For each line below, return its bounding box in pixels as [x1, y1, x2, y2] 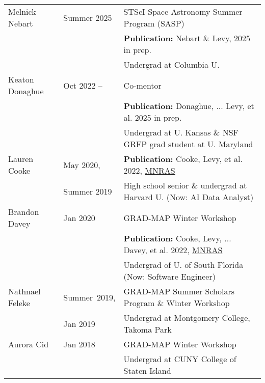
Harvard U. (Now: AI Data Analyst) [123, 191, 254, 203]
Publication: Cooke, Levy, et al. [123, 153, 243, 165]
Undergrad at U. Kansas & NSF [123, 126, 238, 138]
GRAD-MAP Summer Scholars [123, 285, 234, 297]
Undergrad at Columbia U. [123, 59, 220, 70]
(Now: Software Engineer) [123, 270, 216, 282]
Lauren [8, 153, 34, 165]
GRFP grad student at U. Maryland [123, 138, 253, 150]
